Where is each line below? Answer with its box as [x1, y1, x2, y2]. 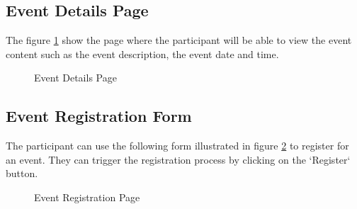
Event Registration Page [34, 189, 140, 204]
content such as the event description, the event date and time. [6, 46, 279, 61]
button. [6, 166, 38, 181]
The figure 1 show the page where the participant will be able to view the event [6, 33, 352, 47]
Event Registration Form [6, 105, 192, 127]
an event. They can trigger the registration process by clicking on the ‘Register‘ [6, 152, 351, 166]
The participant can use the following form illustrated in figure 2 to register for [6, 138, 349, 153]
